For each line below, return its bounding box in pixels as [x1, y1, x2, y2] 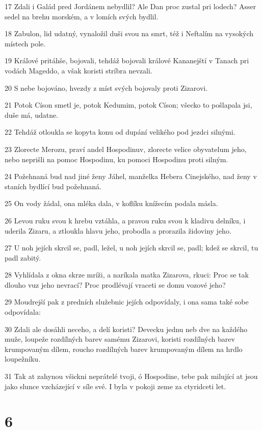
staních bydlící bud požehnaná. [5, 181, 101, 191]
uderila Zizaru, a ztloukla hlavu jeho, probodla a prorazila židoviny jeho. [5, 225, 231, 236]
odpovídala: [5, 307, 41, 317]
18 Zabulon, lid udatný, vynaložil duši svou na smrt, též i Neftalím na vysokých [5, 28, 254, 39]
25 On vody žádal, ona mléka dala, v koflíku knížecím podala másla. [5, 198, 218, 209]
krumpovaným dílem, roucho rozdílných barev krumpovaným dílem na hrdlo [5, 343, 243, 354]
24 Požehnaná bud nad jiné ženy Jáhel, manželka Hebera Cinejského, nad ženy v [5, 171, 257, 182]
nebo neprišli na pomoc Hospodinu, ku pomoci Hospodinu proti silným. [5, 154, 228, 164]
